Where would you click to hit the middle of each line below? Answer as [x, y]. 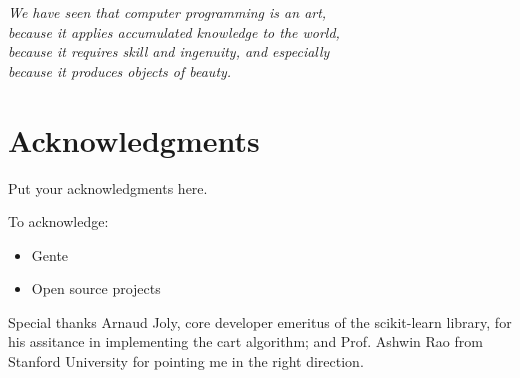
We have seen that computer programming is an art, [167, 12]
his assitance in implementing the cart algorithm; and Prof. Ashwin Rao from [245, 341]
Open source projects [96, 288]
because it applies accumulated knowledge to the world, [174, 31]
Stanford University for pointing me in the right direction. [186, 361]
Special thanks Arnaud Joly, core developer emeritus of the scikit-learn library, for [260, 321]
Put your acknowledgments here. [108, 187]
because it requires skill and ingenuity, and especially [169, 51]
